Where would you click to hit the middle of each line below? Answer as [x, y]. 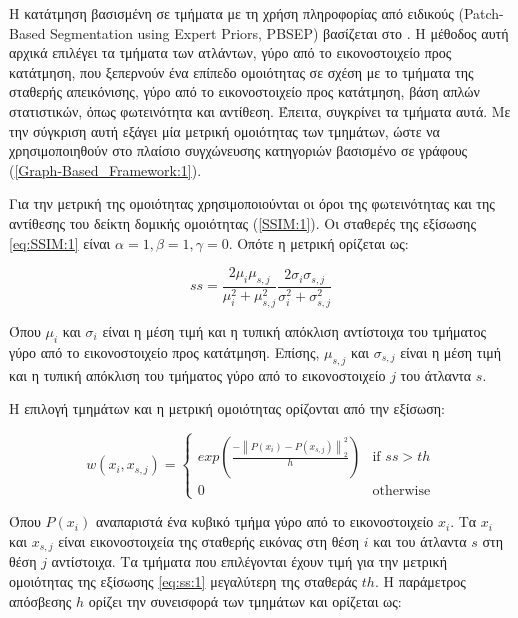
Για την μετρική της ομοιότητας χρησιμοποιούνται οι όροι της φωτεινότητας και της [252, 203]
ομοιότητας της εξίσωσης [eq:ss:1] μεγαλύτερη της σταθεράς [183, 581]
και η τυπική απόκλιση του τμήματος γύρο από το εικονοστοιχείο [197, 374]
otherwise [401, 491]
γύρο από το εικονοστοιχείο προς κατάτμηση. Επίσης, [164, 351]
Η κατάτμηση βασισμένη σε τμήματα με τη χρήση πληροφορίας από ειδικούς [231, 13]
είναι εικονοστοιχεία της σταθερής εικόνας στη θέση [209, 540]
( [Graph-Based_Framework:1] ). [105, 169]
